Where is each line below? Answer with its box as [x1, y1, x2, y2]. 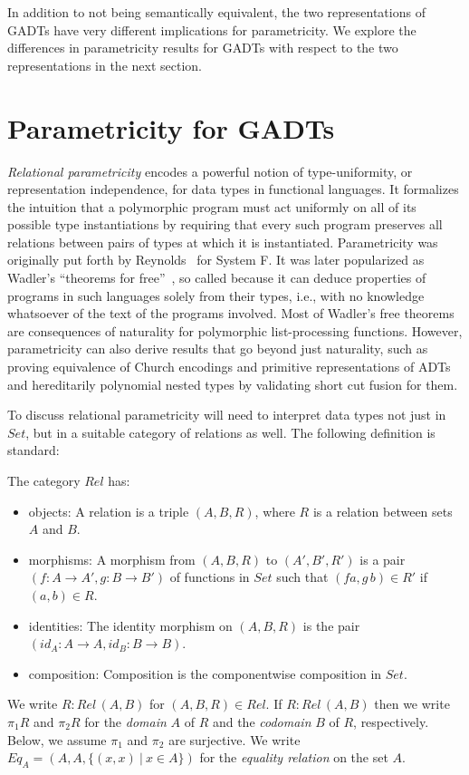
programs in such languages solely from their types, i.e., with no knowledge [7, 286, 425, 305]
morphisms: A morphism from [28, 549, 196, 568]
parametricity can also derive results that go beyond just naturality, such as [7, 339, 428, 358]
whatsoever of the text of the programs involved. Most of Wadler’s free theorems [7, 304, 455, 323]
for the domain [84, 712, 167, 731]
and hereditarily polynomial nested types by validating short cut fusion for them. [7, 374, 458, 393]
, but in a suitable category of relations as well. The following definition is [25, 422, 435, 441]
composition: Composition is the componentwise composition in [28, 664, 382, 683]
